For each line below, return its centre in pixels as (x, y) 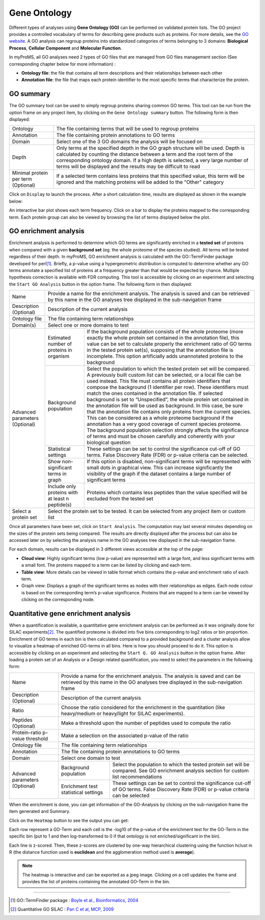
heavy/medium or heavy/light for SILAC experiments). (123, 713)
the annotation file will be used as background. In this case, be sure (165, 406)
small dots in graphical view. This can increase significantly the (159, 468)
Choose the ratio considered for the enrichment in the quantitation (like (143, 707)
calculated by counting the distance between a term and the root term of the (145, 154)
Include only (62, 486)
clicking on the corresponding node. (58, 600)
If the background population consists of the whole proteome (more (165, 332)
